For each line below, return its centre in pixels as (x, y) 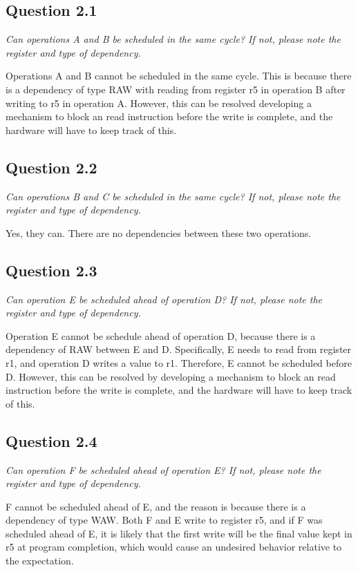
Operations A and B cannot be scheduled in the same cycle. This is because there (179, 76)
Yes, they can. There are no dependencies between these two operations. (159, 232)
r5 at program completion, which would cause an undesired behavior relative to (174, 547)
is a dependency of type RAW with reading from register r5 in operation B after (176, 89)
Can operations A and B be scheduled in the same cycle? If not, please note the (173, 39)
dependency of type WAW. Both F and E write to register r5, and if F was (164, 520)
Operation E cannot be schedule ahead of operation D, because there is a (161, 335)
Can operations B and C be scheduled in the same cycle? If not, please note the (173, 196)
